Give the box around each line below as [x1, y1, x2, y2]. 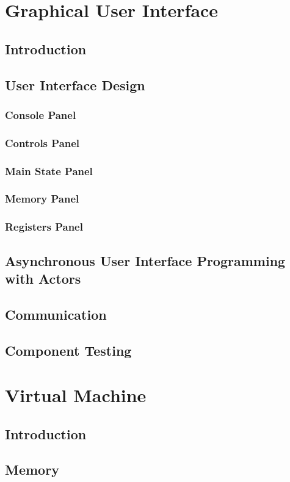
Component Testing [5, 340, 132, 359]
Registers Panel [5, 219, 83, 234]
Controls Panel [5, 135, 80, 150]
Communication [5, 304, 107, 323]
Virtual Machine [5, 383, 147, 408]
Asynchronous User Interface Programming [5, 251, 286, 270]
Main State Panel [5, 163, 93, 178]
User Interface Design [5, 75, 145, 94]
